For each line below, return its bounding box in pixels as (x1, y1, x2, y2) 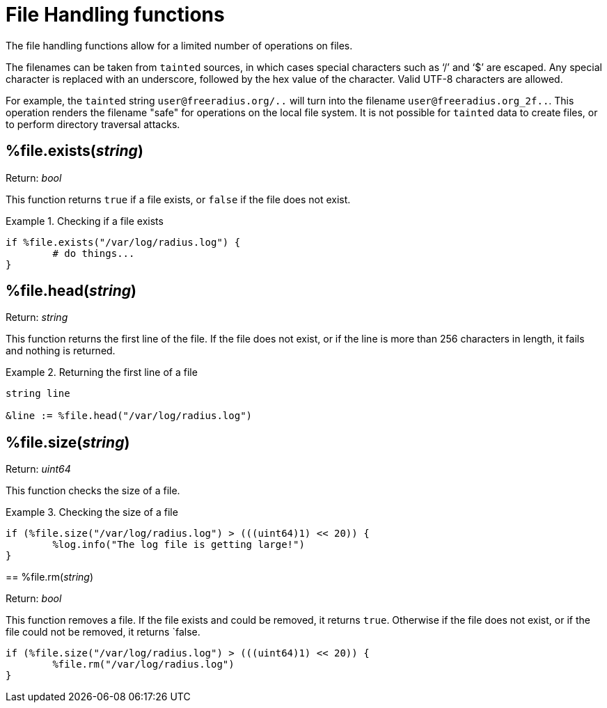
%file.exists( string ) (6, 142, 143, 160)
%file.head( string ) (6, 282, 136, 300)
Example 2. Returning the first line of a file (6, 366, 198, 379)
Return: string (6, 311, 68, 324)
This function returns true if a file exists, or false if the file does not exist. (6, 193, 351, 205)
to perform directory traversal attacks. (6, 118, 180, 130)
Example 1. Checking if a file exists (6, 214, 164, 227)
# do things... (52, 247, 135, 259)
